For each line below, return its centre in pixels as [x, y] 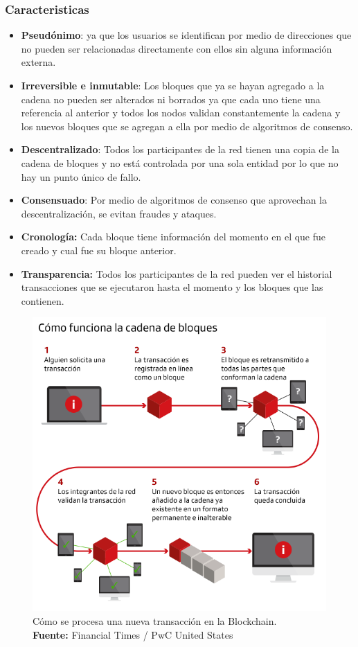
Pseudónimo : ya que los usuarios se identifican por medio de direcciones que [186, 35]
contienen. [43, 300]
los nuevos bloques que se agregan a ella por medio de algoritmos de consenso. [187, 126]
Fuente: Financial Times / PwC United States [133, 634]
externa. [38, 62]
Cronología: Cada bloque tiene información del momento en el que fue [173, 237]
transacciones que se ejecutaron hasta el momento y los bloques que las [172, 287]
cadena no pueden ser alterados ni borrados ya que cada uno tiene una [171, 99]
